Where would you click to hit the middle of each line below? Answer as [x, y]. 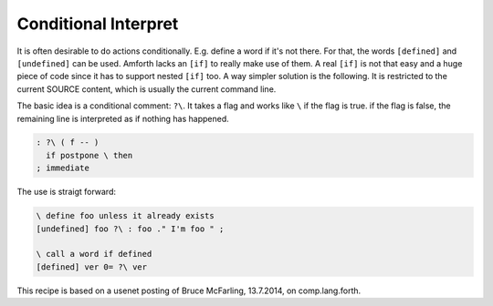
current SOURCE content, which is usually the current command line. [147, 89]
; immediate [63, 168]
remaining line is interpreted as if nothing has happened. [123, 118]
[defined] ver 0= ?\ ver [92, 267]
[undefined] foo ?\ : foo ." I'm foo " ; [130, 229]
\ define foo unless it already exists [125, 216]
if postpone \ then [89, 155]
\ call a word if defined [94, 254]
